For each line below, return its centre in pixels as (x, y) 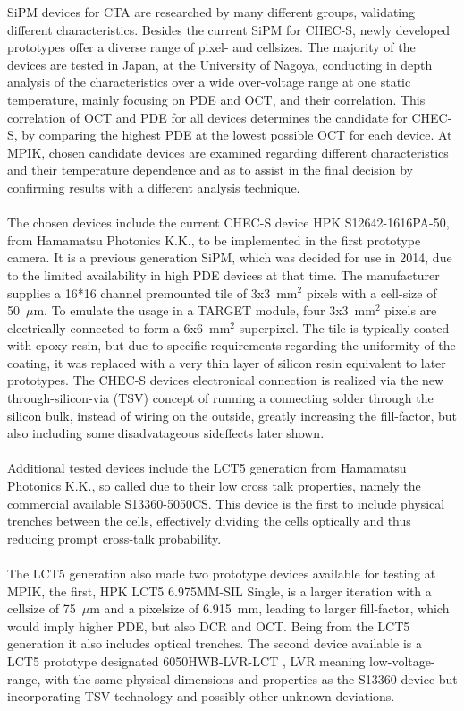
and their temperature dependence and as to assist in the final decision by (210, 170)
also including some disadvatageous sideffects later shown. (166, 433)
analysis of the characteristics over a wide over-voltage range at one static (209, 82)
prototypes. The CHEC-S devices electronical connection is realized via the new (226, 380)
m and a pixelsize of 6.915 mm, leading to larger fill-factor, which (270, 608)
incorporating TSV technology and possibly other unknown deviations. (201, 696)
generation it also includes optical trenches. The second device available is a (215, 643)
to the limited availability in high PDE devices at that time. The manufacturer (224, 274)
